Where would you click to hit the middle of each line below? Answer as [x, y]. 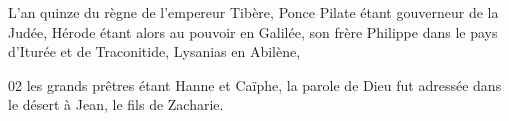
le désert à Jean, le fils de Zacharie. [116, 104]
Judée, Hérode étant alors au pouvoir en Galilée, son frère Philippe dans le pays [253, 31]
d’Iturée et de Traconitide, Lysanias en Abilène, [154, 51]
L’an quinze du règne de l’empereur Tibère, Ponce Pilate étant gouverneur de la [253, 12]
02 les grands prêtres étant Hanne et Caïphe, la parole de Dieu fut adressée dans [255, 84]
